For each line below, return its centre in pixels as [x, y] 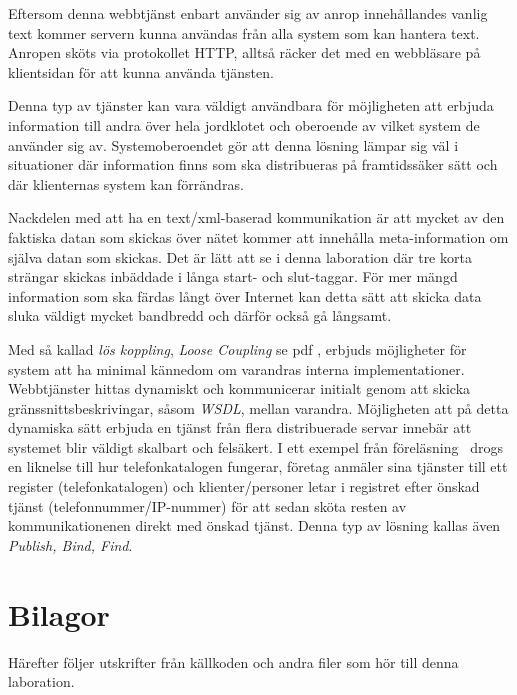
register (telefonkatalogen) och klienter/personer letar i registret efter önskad [244, 486]
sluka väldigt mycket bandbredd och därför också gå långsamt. [200, 315]
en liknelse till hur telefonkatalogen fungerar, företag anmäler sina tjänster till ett [258, 466]
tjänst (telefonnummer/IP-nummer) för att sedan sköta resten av [207, 505]
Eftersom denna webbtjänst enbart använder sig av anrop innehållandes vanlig [248, 13]
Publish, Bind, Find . [70, 544]
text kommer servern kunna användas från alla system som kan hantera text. [244, 32]
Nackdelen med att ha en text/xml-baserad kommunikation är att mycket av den [256, 217]
